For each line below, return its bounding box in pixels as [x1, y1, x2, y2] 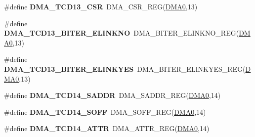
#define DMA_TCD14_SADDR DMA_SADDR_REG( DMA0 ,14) [4, 90, 221, 100]
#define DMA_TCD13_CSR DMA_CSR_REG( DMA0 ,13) [4, 1, 198, 11]
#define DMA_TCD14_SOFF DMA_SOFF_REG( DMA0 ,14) [4, 106, 206, 117]
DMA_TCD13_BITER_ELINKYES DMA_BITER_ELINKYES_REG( [4, 63, 246, 74]
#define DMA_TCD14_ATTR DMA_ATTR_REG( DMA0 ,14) [4, 123, 210, 134]
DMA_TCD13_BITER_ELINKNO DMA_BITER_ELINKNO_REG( [4, 28, 239, 38]
